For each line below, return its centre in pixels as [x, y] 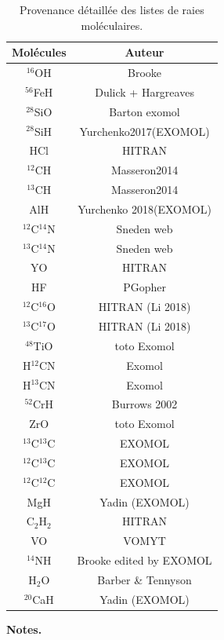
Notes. [24, 629]
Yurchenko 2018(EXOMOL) [145, 208]
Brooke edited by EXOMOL [145, 560]
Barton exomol [145, 111]
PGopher [145, 287]
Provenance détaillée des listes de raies [112, 9]
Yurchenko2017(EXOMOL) [145, 131]
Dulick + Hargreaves [145, 91]
